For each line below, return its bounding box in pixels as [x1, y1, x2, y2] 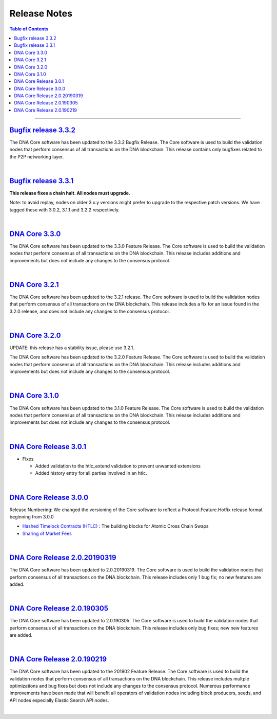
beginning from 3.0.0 [9, 514, 54, 520]
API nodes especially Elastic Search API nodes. [9, 697, 109, 703]
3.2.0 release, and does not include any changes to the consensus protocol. [9, 308, 170, 314]
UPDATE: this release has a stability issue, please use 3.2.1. [9, 345, 134, 351]
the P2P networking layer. [9, 153, 64, 159]
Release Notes [9, 8, 73, 19]
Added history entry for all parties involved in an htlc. [35, 470, 147, 476]
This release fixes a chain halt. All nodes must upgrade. [9, 190, 130, 196]
